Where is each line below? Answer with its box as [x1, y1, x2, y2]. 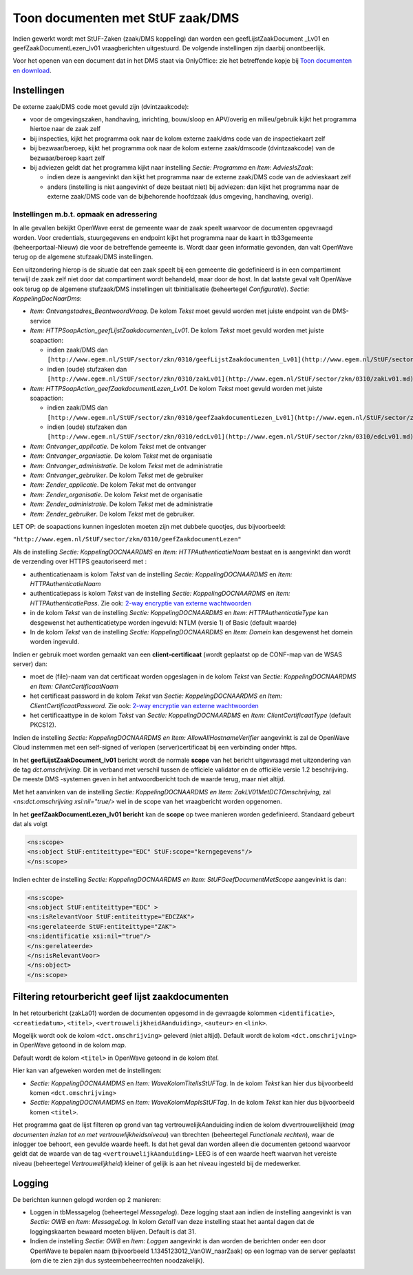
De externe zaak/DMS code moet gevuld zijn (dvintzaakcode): [12, 102, 189, 110]
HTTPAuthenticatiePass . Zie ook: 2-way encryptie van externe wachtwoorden [30, 599, 252, 607]
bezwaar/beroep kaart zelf [30, 154, 105, 162]
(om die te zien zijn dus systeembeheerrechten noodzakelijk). [30, 1256, 205, 1265]
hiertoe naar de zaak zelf [30, 125, 101, 133]
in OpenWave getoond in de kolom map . [12, 1041, 127, 1050]
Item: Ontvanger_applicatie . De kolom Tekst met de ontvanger [30, 442, 206, 450]
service [30, 317, 52, 325]
